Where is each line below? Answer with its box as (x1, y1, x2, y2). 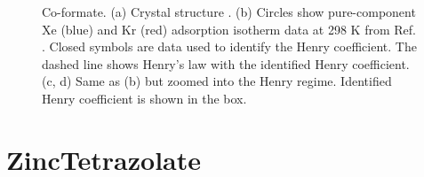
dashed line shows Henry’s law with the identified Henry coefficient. (42, 54, 410, 73)
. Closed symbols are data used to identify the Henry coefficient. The (42, 37, 417, 56)
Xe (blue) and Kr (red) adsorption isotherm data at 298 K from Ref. (42, 19, 416, 38)
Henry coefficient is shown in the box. (42, 88, 247, 107)
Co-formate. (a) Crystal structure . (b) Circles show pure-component (42, 3, 416, 20)
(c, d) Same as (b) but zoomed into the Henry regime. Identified (42, 72, 392, 90)
